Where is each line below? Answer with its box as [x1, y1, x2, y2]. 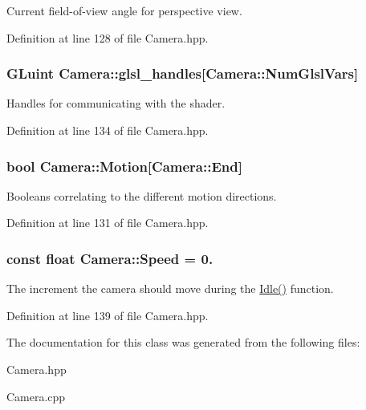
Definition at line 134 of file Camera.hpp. [6, 122, 209, 138]
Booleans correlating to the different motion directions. [6, 187, 277, 204]
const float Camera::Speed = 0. [6, 248, 213, 268]
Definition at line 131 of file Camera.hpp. [6, 214, 209, 231]
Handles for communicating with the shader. [6, 95, 226, 112]
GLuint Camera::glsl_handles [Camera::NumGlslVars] [6, 63, 359, 83]
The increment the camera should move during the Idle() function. [6, 280, 334, 297]
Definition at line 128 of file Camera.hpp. [6, 29, 209, 46]
